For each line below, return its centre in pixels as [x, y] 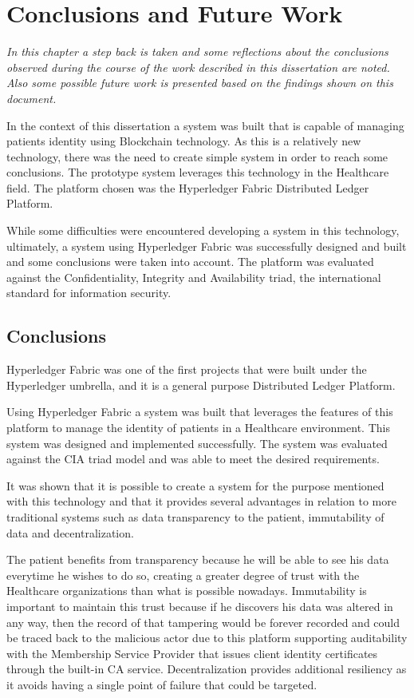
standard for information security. [89, 293]
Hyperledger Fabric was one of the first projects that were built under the [187, 369]
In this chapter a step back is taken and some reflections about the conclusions [197, 52]
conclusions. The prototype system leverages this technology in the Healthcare [198, 172]
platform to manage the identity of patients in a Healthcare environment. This [198, 428]
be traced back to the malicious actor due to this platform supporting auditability [207, 638]
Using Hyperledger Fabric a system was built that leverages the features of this [200, 412]
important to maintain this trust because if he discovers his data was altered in [200, 606]
